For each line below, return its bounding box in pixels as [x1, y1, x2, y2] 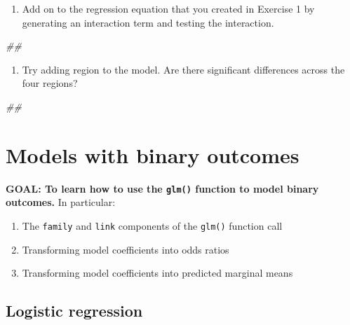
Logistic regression [6, 300, 143, 321]
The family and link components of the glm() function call [22, 218, 283, 233]
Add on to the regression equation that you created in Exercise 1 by [22, 1, 315, 15]
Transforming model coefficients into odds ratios [22, 242, 229, 256]
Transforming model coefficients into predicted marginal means [22, 265, 293, 280]
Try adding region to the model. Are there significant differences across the [22, 62, 345, 76]
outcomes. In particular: [6, 195, 116, 209]
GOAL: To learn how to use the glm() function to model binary [6, 181, 319, 195]
